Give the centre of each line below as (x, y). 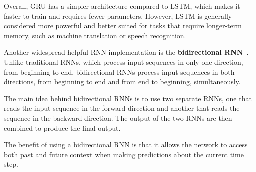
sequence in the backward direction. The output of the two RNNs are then (118, 117)
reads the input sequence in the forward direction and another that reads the (122, 108)
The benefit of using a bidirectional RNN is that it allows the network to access (126, 144)
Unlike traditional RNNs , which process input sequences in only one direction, (124, 62)
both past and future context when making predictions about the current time (124, 154)
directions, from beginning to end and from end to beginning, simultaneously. (122, 82)
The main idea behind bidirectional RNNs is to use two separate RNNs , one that (128, 98)
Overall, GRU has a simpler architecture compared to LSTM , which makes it (122, 6)
